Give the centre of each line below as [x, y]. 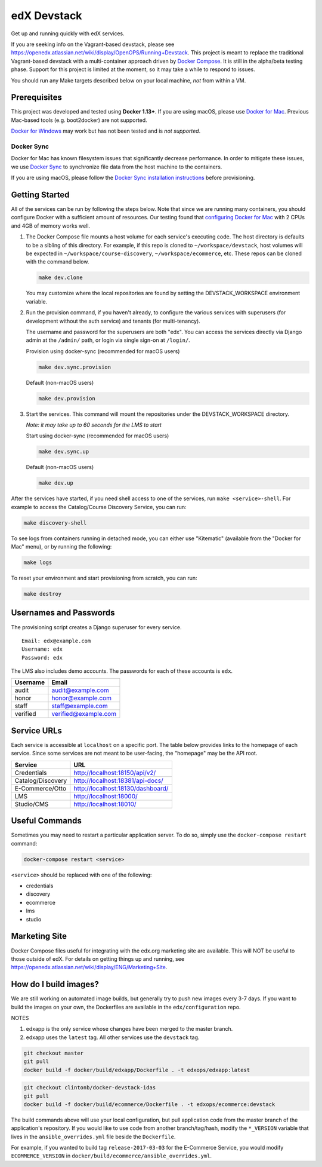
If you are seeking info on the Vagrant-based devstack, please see [93, 44]
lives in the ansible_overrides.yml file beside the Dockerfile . [93, 1137]
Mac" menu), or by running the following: [61, 547]
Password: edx [42, 658]
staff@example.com [80, 706]
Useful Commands [46, 821]
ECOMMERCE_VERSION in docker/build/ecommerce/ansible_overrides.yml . [111, 1156]
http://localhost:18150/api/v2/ [115, 773]
